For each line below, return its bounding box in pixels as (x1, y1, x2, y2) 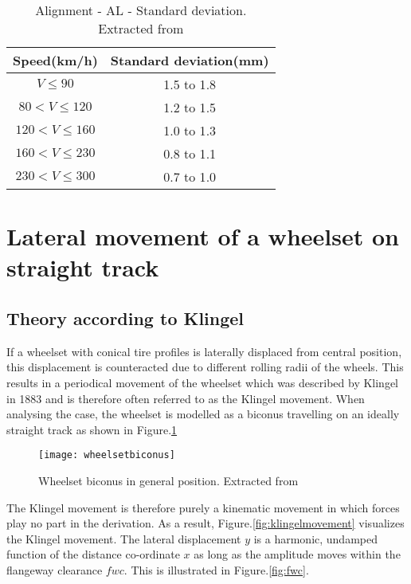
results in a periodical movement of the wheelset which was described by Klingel (6, 374, 399, 390)
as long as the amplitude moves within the (194, 546, 401, 562)
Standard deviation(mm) (110, 51, 269, 69)
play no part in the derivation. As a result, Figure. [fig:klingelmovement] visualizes (6, 515, 405, 531)
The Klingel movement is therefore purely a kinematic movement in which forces (6, 499, 400, 515)
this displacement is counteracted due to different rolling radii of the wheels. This (6, 359, 404, 375)
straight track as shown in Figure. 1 (6, 421, 178, 437)
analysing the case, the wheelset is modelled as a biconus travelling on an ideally (6, 406, 400, 422)
